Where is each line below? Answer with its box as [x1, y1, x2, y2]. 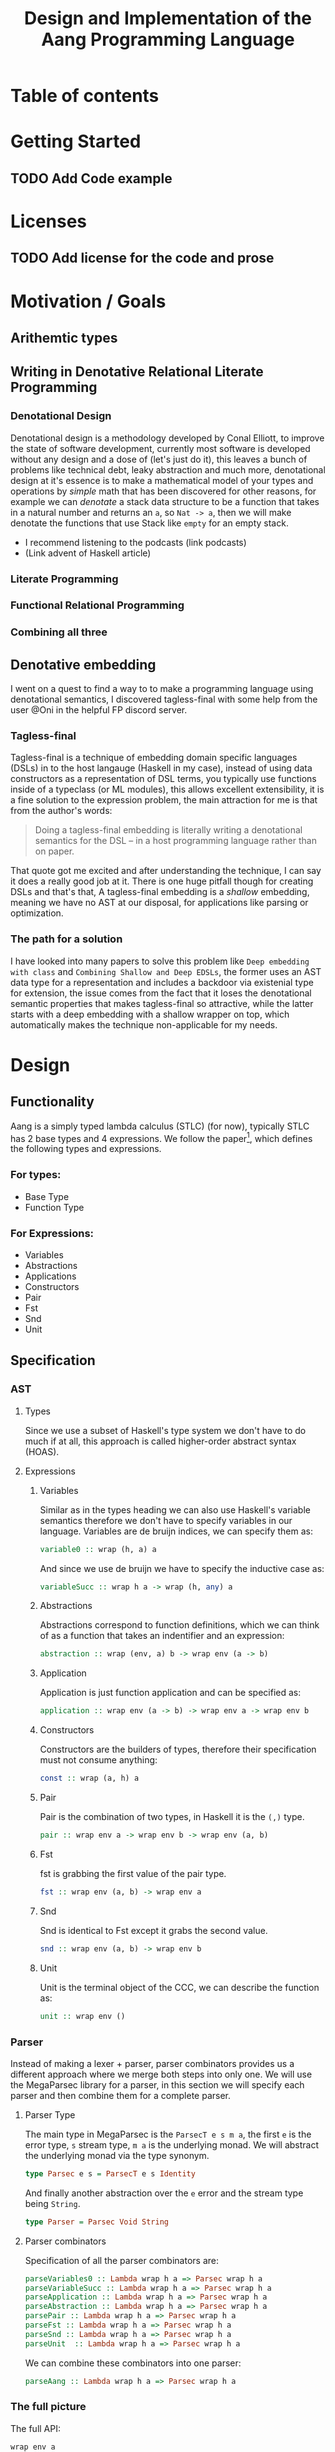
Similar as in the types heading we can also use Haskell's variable [39, 1503, 311, 1516]
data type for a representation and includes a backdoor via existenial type [10, 976, 314, 988]
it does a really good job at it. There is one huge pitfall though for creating [10, 875, 314, 887]
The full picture [10, 2400, 87, 2414]
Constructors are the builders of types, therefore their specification [39, 1743, 317, 1756]
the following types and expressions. [10, 1143, 162, 1155]
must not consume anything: [39, 1754, 158, 1766]
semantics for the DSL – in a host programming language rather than [34, 835, 317, 847]
